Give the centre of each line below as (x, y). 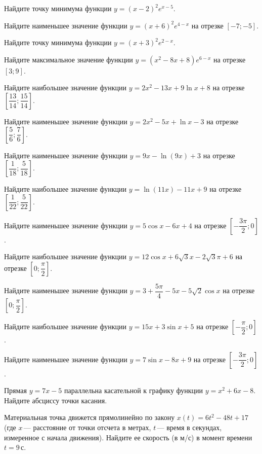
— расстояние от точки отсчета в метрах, (87, 427)
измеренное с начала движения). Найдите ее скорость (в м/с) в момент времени (128, 437)
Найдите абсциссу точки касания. (56, 400)
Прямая (15, 390)
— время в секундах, (189, 427)
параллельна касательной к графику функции (134, 390)
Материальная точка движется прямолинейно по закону (90, 417)
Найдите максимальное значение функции (69, 59)
